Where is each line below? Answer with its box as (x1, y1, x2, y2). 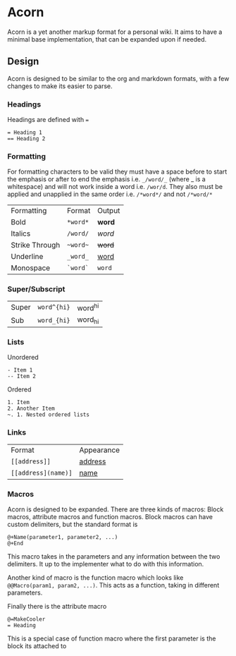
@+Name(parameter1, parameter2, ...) (7, 534, 118, 541)
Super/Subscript (7, 284, 66, 294)
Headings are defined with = (7, 116, 89, 124)
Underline (11, 252, 44, 262)
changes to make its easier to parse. (7, 82, 113, 90)
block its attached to (7, 642, 67, 650)
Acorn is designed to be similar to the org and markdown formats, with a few (7, 74, 230, 83)
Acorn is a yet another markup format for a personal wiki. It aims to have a (7, 28, 223, 36)
